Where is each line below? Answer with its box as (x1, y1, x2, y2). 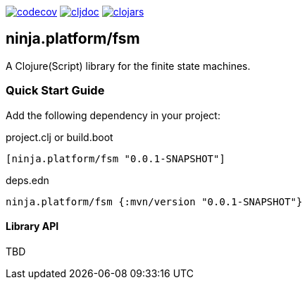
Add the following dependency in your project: (6, 109, 220, 121)
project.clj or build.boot (6, 131, 113, 143)
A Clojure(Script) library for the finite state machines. (6, 59, 251, 72)
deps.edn (6, 174, 49, 186)
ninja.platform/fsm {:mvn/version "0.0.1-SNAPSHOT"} (6, 195, 303, 207)
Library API (6, 220, 59, 233)
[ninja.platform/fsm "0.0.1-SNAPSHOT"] (6, 152, 225, 164)
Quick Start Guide (6, 83, 105, 98)
